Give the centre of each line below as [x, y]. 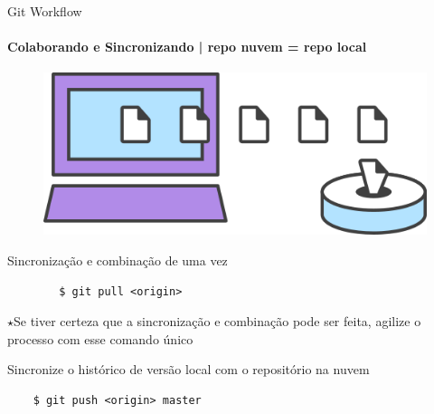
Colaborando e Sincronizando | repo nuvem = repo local [187, 47]
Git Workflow [45, 11]
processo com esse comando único [100, 338]
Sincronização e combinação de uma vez [118, 260]
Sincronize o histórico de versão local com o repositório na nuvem [189, 369]
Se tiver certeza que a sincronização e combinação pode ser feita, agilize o [217, 321]
